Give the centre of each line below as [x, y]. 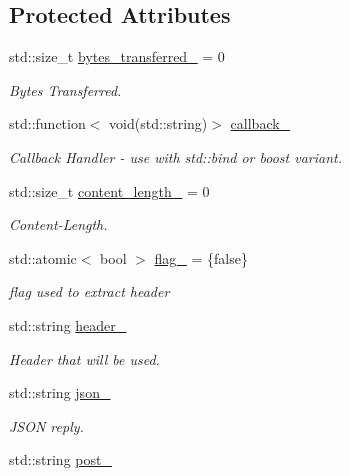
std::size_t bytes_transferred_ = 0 [117, 56]
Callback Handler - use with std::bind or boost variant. [176, 156]
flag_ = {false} [201, 257]
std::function [47, 123]
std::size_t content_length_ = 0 [109, 190]
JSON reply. [46, 425]
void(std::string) [158, 123]
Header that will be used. [84, 358]
